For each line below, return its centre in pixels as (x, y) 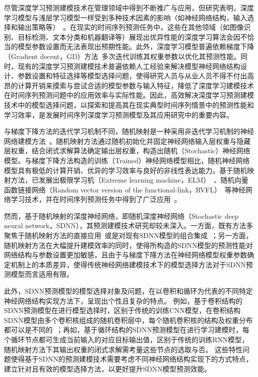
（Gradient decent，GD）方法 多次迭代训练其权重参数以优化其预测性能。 (122, 56)
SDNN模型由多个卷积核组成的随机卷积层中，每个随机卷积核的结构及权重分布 (129, 320)
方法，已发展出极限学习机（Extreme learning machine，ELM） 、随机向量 (129, 180)
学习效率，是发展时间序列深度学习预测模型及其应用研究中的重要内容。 (119, 114)
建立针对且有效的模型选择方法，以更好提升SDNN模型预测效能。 (108, 368)
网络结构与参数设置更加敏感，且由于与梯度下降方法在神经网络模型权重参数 (126, 255)
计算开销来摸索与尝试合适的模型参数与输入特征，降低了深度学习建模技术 (136, 85)
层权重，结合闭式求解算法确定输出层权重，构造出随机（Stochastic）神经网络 (127, 151)
